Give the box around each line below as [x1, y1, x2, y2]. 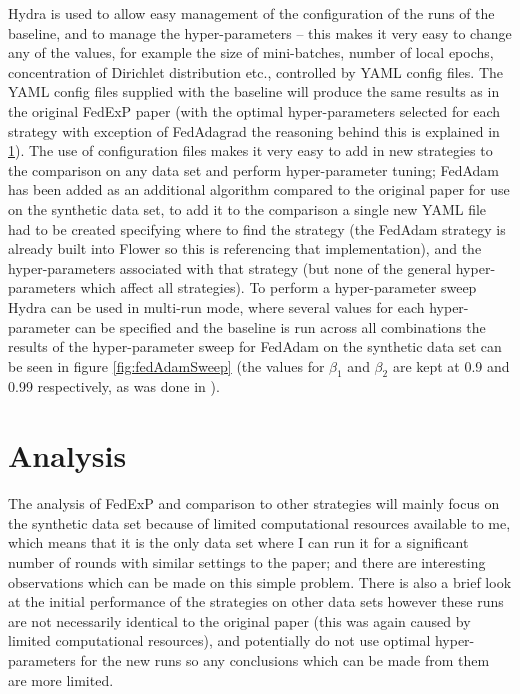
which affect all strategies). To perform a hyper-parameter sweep [80, 277, 477, 298]
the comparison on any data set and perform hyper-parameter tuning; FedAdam [8, 159, 500, 180]
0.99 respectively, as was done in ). [8, 376, 220, 397]
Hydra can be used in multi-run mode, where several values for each [8, 296, 425, 317]
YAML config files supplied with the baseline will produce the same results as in [8, 81, 500, 102]
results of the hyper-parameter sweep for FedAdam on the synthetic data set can [8, 336, 502, 357]
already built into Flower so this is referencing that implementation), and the [8, 238, 482, 259]
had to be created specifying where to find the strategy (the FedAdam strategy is [8, 218, 506, 239]
